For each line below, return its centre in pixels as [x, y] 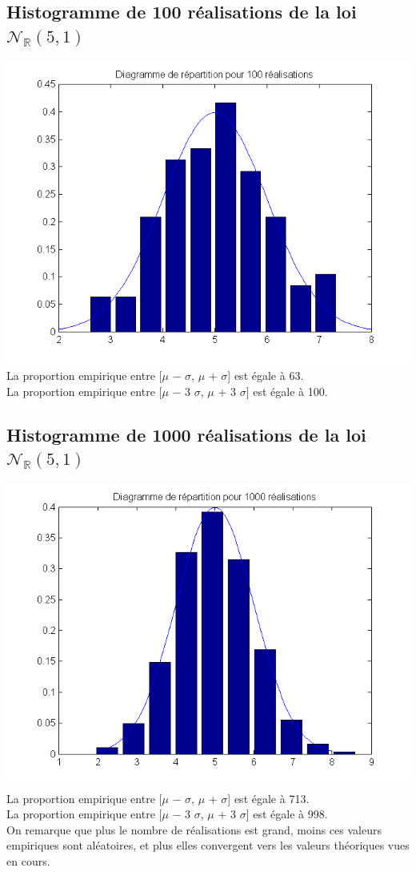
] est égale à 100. [287, 391]
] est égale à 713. [268, 798]
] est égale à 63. [266, 375]
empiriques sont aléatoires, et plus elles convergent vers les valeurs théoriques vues [208, 845]
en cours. [28, 860]
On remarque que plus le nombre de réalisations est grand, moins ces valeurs [194, 829]
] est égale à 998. [287, 814]
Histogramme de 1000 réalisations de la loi [186, 434]
